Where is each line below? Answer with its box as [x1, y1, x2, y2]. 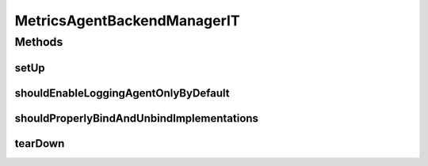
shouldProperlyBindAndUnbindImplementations [14, 111, 259, 125]
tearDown [14, 137, 65, 150]
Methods [14, 35, 63, 49]
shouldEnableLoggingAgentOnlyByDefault [14, 86, 230, 100]
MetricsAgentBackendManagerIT [14, 12, 241, 29]
